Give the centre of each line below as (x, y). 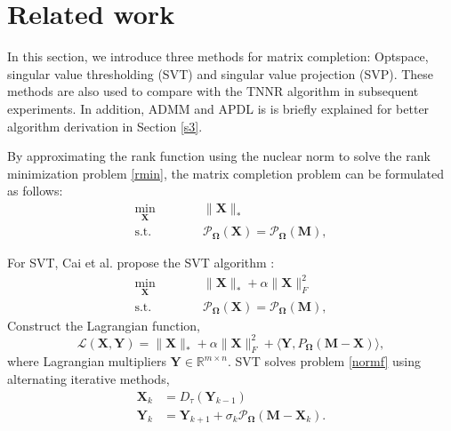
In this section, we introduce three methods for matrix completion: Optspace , (218, 56)
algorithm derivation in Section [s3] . (105, 126)
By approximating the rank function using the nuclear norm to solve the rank (219, 156)
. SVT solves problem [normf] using (324, 361)
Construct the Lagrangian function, (104, 325)
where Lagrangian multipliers (87, 361)
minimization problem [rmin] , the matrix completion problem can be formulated (226, 173)
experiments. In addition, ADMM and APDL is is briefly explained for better (218, 108)
